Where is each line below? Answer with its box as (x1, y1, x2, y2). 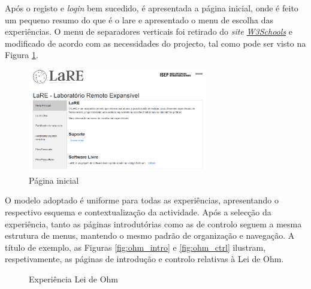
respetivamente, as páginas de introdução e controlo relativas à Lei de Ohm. (5, 253, 284, 265)
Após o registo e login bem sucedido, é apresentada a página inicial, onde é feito (5, 2, 298, 14)
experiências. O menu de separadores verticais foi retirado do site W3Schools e (5, 25, 292, 38)
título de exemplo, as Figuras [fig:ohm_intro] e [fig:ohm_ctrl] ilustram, (5, 241, 266, 253)
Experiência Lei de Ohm (29, 273, 118, 285)
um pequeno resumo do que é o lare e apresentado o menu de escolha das (5, 13, 273, 26)
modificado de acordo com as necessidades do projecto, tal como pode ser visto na (5, 36, 306, 49)
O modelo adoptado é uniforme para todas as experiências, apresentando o (5, 194, 279, 206)
